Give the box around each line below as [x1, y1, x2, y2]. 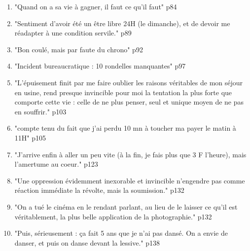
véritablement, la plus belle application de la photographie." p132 [14, 211, 212, 221]
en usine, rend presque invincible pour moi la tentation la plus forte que [14, 87, 232, 97]
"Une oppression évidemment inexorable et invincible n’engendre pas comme [14, 175, 245, 185]
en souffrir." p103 [14, 106, 67, 116]
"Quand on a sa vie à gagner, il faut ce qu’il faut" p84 [14, 1, 177, 11]
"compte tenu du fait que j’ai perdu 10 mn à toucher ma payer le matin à [14, 123, 236, 133]
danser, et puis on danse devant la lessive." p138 [14, 237, 160, 248]
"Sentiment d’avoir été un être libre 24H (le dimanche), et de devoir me [14, 18, 230, 28]
